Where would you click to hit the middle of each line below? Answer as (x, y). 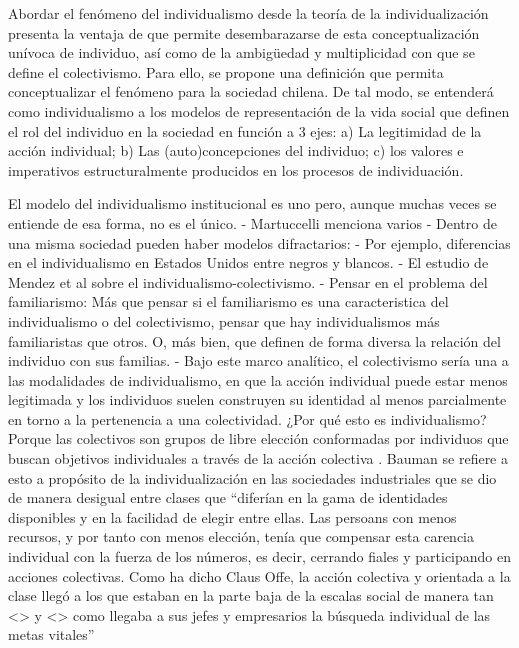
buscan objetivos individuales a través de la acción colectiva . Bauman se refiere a (258, 458)
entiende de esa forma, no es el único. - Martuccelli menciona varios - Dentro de (252, 222)
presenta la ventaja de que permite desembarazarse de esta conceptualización (244, 32)
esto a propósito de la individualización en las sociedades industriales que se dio (252, 477)
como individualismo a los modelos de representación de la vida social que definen (259, 110)
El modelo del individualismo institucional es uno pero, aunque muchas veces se (252, 203)
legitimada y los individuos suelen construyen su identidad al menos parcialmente (257, 399)
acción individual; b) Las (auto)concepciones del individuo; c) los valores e (236, 150)
